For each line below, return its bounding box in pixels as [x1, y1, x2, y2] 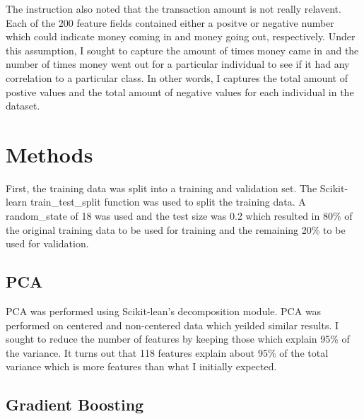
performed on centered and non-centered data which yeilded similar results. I [6, 317, 339, 332]
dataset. [6, 98, 40, 113]
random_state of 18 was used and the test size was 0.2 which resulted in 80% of [6, 208, 353, 223]
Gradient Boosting [6, 394, 144, 415]
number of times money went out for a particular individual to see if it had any [6, 57, 350, 71]
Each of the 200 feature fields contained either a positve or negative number [6, 15, 334, 30]
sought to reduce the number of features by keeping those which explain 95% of [6, 331, 350, 346]
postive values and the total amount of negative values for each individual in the [6, 84, 354, 99]
